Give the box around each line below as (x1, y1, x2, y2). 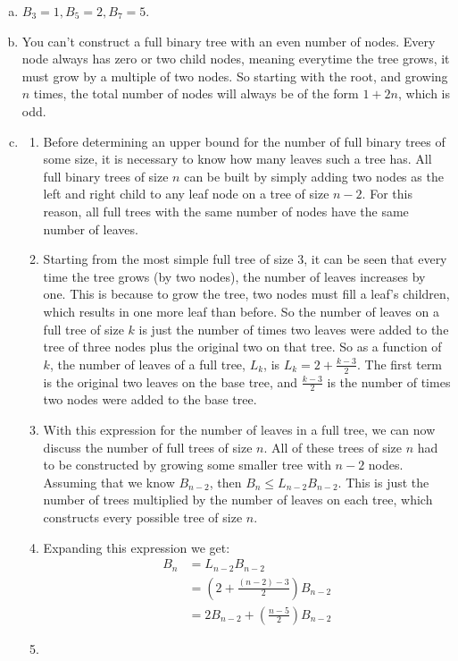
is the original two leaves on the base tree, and (43, 372, 298, 391)
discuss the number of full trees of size (43, 437, 253, 456)
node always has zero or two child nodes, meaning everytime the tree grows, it (21, 49, 450, 68)
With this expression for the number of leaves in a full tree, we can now (43, 419, 436, 438)
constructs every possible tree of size (43, 507, 243, 526)
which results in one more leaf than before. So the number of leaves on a (43, 301, 439, 320)
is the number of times (327, 372, 451, 391)
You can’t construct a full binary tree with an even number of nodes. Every (21, 31, 436, 50)
